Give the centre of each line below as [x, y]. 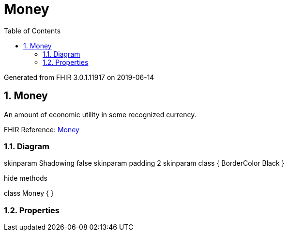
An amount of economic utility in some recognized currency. [100, 114]
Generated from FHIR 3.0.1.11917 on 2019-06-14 [79, 77]
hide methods [26, 178]
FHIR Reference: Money [42, 129]
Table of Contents [32, 31]
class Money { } [29, 193]
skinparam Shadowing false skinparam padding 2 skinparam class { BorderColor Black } [144, 163]
